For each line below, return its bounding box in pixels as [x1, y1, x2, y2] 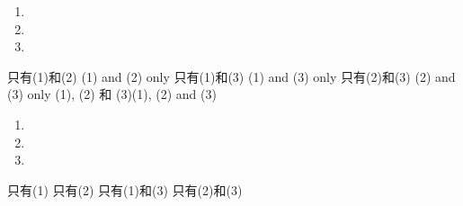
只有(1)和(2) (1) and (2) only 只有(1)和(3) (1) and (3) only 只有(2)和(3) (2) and [7, 67, 456, 85]
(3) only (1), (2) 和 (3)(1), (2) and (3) [7, 85, 217, 103]
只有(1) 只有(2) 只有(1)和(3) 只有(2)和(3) [7, 180, 243, 199]
